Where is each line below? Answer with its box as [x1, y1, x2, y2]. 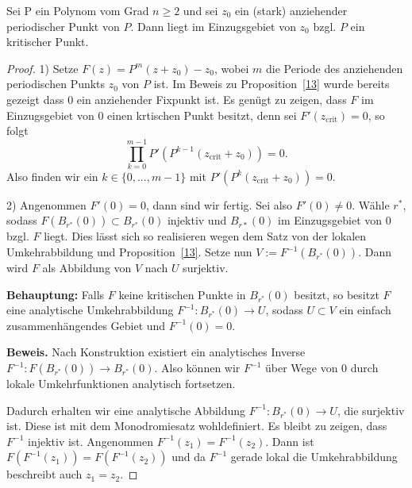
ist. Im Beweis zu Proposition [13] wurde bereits [153, 75, 390, 92]
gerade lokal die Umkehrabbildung [230, 448, 398, 465]
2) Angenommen [6, 196, 87, 213]
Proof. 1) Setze [6, 60, 79, 76]
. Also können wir [154, 359, 241, 376]
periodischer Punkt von [6, 17, 120, 34]
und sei [183, 2, 218, 18]
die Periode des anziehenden [266, 60, 403, 76]
